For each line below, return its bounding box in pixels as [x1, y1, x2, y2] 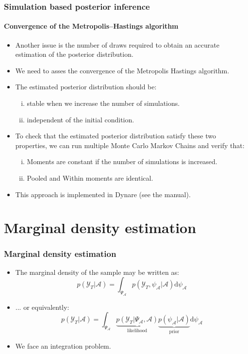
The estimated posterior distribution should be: [15, 82, 157, 92]
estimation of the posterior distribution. [15, 49, 133, 59]
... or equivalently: [15, 302, 69, 312]
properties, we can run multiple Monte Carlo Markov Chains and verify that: [15, 140, 245, 150]
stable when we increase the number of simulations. [27, 98, 180, 108]
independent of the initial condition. [27, 114, 134, 124]
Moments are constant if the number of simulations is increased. [27, 156, 217, 167]
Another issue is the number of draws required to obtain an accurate [15, 39, 219, 50]
